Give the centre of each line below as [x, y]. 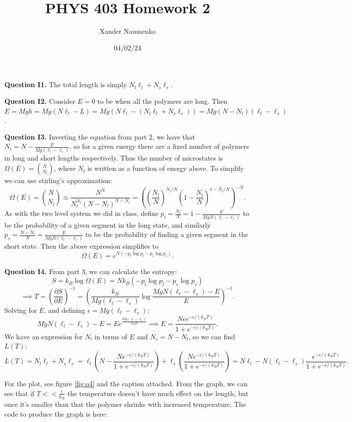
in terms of [111, 336]
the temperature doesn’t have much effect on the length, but [158, 393]
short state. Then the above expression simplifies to [82, 246]
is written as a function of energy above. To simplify [165, 168]
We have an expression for [44, 336]
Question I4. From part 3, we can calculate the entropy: [91, 271]
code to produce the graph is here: [56, 413]
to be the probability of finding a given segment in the [167, 234]
